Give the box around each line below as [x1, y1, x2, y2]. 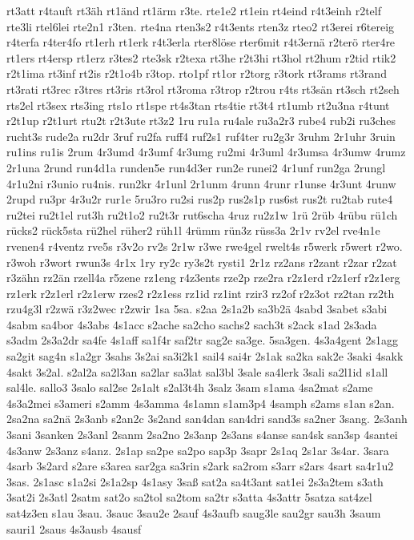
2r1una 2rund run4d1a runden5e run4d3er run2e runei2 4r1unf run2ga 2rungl [6, 159, 386, 175]
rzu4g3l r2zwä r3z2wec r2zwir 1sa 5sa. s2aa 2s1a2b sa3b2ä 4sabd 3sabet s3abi [6, 300, 388, 317]
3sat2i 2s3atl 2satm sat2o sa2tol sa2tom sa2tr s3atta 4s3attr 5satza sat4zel [6, 489, 372, 506]
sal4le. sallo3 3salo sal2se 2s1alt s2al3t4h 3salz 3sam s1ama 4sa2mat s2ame [6, 379, 373, 396]
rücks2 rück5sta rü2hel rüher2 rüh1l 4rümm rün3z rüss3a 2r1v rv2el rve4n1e [6, 222, 380, 239]
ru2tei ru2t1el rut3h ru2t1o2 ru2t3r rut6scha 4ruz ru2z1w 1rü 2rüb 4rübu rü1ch [6, 206, 398, 223]
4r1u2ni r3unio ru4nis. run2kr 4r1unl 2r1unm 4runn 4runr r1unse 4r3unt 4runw [6, 175, 396, 191]
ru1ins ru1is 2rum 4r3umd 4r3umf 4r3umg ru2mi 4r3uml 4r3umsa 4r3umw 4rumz [6, 143, 406, 160]
